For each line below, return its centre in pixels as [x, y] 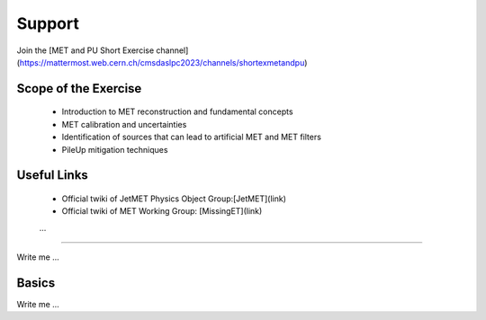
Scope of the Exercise [79, 89]
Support [48, 23]
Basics [36, 283]
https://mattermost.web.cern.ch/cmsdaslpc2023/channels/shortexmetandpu [162, 62]
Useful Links [53, 175]
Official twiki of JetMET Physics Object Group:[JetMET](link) [174, 199]
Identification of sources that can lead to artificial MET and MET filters [191, 137]
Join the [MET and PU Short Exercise [85, 50]
